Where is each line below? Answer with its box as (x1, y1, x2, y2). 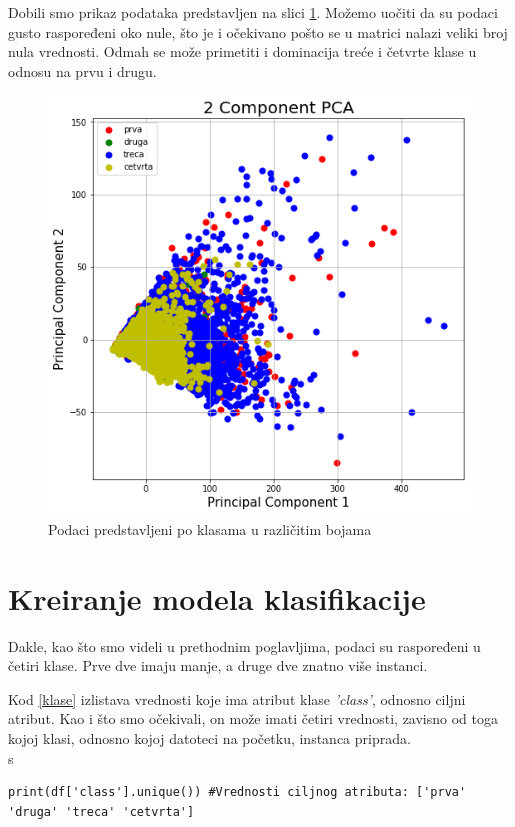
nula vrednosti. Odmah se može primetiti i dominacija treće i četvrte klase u (8, 41, 477, 62)
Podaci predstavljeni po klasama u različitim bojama (48, 518, 372, 539)
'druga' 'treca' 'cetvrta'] (8, 804, 195, 819)
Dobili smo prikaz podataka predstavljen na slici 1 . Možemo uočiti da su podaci (8, 2, 498, 22)
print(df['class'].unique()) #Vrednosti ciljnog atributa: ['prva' (8, 785, 467, 800)
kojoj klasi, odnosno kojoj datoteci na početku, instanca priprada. (8, 727, 411, 748)
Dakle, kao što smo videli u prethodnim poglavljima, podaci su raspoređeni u (8, 635, 481, 656)
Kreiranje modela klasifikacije (8, 577, 426, 618)
